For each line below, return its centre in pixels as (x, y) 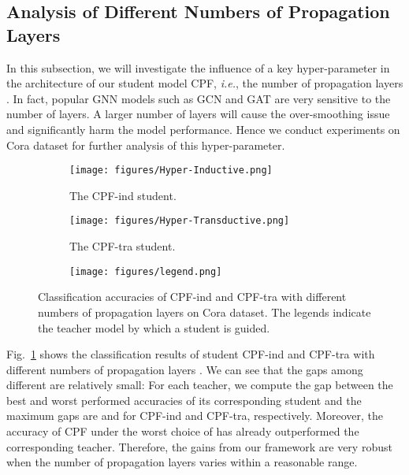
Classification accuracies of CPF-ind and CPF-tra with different (192, 297)
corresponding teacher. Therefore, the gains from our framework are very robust (199, 446)
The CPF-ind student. (123, 195)
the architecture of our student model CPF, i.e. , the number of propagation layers (205, 83)
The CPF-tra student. (123, 246)
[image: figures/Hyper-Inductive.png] (171, 171)
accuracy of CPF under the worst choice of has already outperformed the (183, 431)
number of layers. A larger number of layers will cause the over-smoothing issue (198, 114)
